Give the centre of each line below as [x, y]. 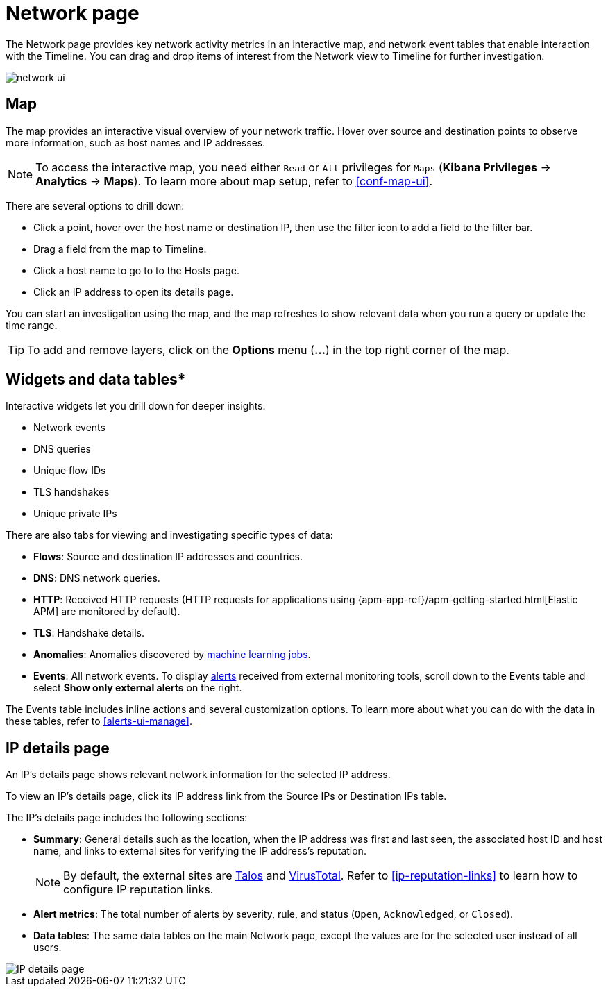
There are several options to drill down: [95, 205]
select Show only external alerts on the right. [138, 688]
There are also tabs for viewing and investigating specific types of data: [169, 535]
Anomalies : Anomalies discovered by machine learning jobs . [172, 655]
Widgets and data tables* [96, 380]
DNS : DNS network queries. [97, 578]
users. [48, 948]
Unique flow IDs [70, 471]
